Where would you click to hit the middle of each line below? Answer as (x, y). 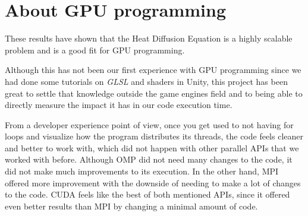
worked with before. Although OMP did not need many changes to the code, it (149, 159)
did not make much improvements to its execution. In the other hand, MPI (142, 171)
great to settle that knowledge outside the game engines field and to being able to (154, 93)
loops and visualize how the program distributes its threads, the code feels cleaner (154, 136)
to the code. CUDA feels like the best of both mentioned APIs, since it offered (147, 194)
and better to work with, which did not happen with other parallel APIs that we (152, 147)
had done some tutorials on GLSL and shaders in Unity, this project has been (146, 81)
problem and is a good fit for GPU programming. (95, 50)
